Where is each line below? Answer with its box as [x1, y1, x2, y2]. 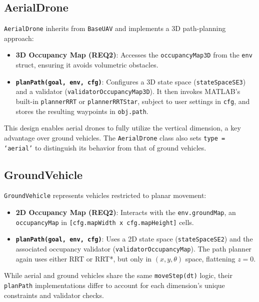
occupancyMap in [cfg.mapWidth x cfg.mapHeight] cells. [15, 216, 194, 227]
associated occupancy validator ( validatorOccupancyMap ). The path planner [15, 243, 251, 254]
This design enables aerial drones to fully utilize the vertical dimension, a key [4, 122, 241, 133]
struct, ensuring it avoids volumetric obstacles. [15, 59, 158, 70]
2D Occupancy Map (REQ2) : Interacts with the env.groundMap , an [15, 207, 236, 217]
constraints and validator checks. [4, 289, 104, 300]
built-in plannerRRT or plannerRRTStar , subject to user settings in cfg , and [15, 96, 250, 106]
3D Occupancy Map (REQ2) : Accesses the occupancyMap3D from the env [15, 49, 252, 60]
